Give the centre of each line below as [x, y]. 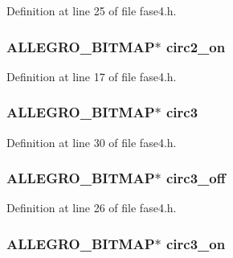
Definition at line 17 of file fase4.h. [92, 76]
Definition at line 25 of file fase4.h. [92, 10]
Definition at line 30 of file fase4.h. [92, 142]
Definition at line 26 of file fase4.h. [92, 208]
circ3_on [196, 243]
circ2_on [196, 46]
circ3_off [196, 178]
